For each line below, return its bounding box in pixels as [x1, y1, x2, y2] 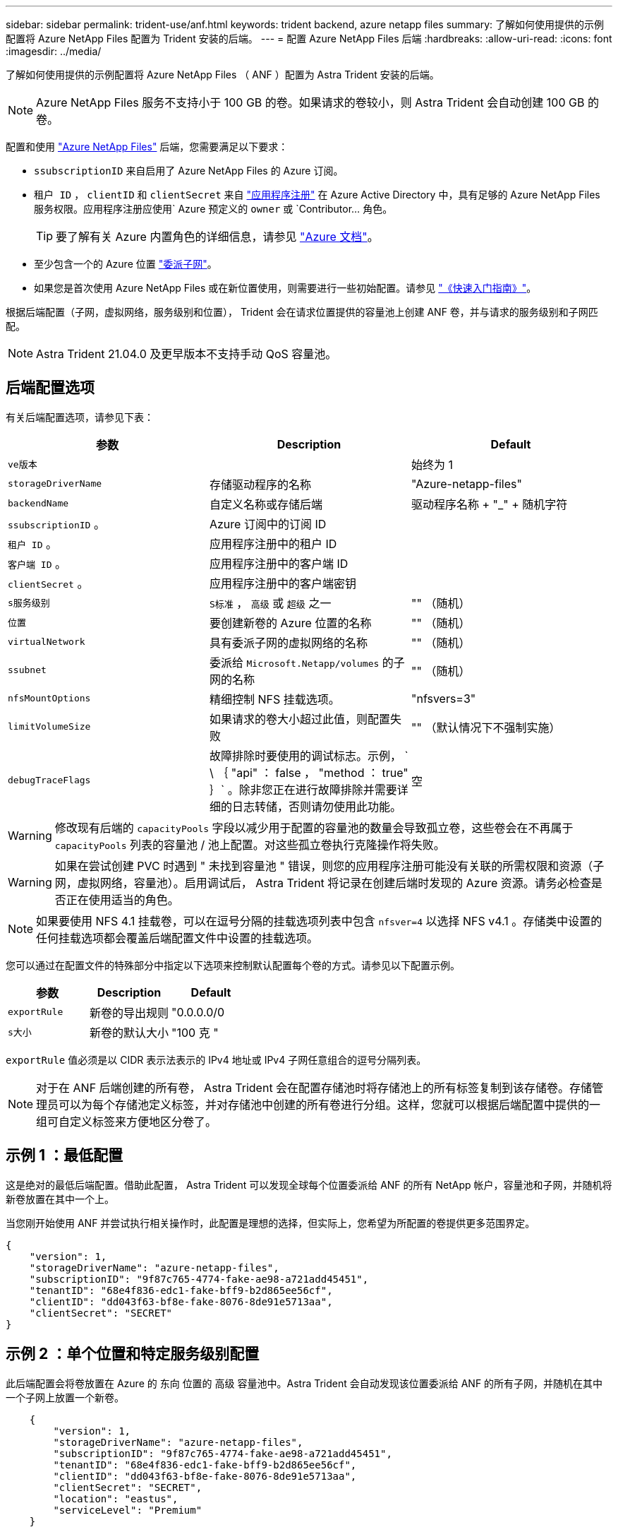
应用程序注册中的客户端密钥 [209, 576, 356, 590]
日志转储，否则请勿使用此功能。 [231, 799, 401, 814]
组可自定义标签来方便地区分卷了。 [36, 1114, 217, 1129]
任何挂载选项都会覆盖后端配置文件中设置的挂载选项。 [36, 930, 319, 945]
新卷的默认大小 [90, 1025, 169, 1040]
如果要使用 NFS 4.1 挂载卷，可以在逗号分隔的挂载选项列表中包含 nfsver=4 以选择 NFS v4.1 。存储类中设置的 [36, 913, 602, 928]
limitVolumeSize [8, 721, 91, 732]
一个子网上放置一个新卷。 [6, 1391, 124, 1403]
